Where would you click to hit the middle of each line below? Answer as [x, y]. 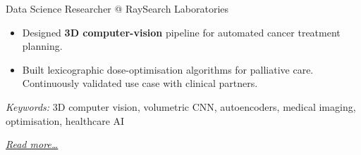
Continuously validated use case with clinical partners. [140, 83]
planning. [42, 46]
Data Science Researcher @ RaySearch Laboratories [117, 8]
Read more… [32, 144]
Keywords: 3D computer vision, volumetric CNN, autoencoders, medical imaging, [181, 106]
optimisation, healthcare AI [65, 120]
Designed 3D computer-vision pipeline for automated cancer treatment [181, 32]
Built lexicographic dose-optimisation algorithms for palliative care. [168, 69]
